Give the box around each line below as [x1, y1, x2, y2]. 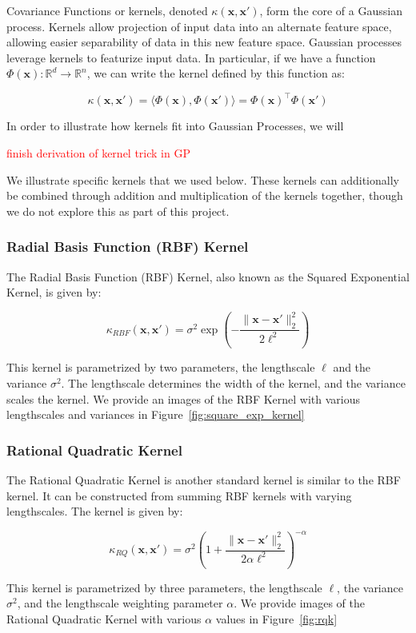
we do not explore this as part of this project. [6, 202, 230, 219]
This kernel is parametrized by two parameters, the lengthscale [6, 359, 315, 376]
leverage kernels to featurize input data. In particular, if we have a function [6, 49, 376, 66]
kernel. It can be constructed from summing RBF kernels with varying [6, 487, 352, 504]
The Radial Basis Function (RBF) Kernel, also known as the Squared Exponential [6, 268, 410, 285]
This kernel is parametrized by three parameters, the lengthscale [6, 579, 322, 595]
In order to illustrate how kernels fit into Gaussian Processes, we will [6, 117, 344, 134]
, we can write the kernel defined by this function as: [86, 65, 345, 82]
